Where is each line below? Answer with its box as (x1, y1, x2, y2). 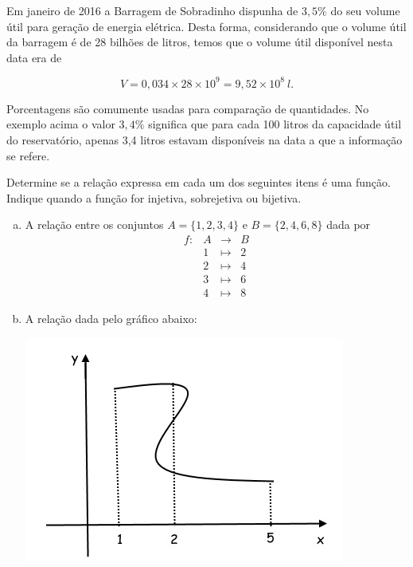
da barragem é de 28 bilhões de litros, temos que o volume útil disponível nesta (6, 33, 393, 50)
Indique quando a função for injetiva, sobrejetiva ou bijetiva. (6, 189, 302, 206)
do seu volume (330, 2, 400, 18)
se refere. (6, 147, 50, 163)
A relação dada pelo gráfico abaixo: (25, 310, 197, 327)
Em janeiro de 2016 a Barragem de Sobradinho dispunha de (6, 2, 298, 18)
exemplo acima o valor (6, 116, 115, 132)
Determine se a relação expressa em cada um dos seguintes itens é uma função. (6, 174, 391, 191)
